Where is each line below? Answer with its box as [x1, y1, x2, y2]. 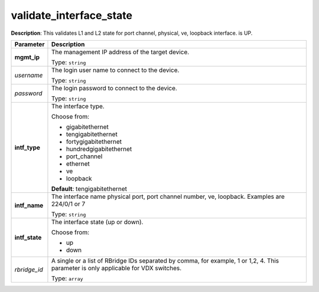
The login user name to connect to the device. [51, 65, 180, 74]
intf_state [14, 233, 42, 241]
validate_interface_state [11, 9, 133, 22]
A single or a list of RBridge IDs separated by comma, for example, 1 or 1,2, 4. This [51, 257, 279, 265]
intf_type [14, 143, 41, 152]
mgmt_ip [14, 53, 40, 61]
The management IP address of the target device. [51, 48, 190, 56]
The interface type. [51, 102, 105, 110]
